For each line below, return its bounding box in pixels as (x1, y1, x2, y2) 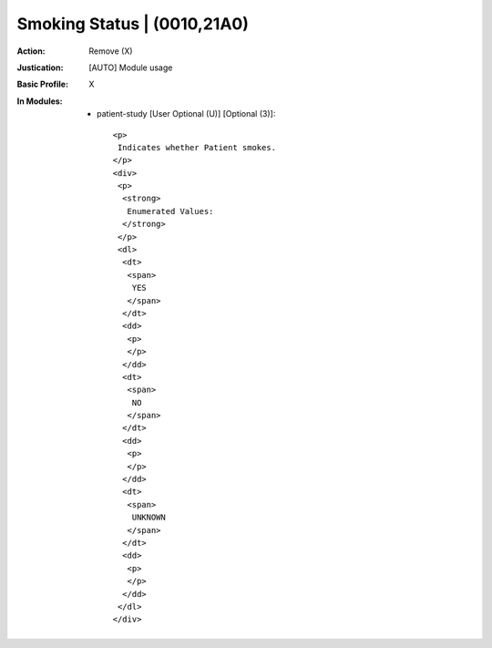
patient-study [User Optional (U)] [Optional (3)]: (97, 108, 276, 119)
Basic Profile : (16, 78, 68, 90)
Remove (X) (88, 46, 133, 57)
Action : (16, 46, 46, 57)
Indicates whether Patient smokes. (117, 142, 277, 152)
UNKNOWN (131, 512, 166, 523)
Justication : (16, 62, 64, 73)
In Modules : (16, 96, 63, 107)
